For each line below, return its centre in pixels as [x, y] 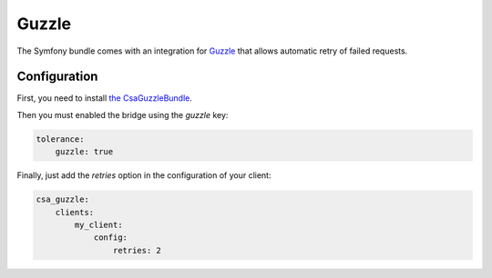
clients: [75, 212]
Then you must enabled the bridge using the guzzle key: [123, 114]
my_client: [98, 224]
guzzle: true [84, 152]
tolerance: [60, 139]
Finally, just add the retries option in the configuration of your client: [144, 175]
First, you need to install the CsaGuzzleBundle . [105, 98]
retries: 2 [137, 250]
